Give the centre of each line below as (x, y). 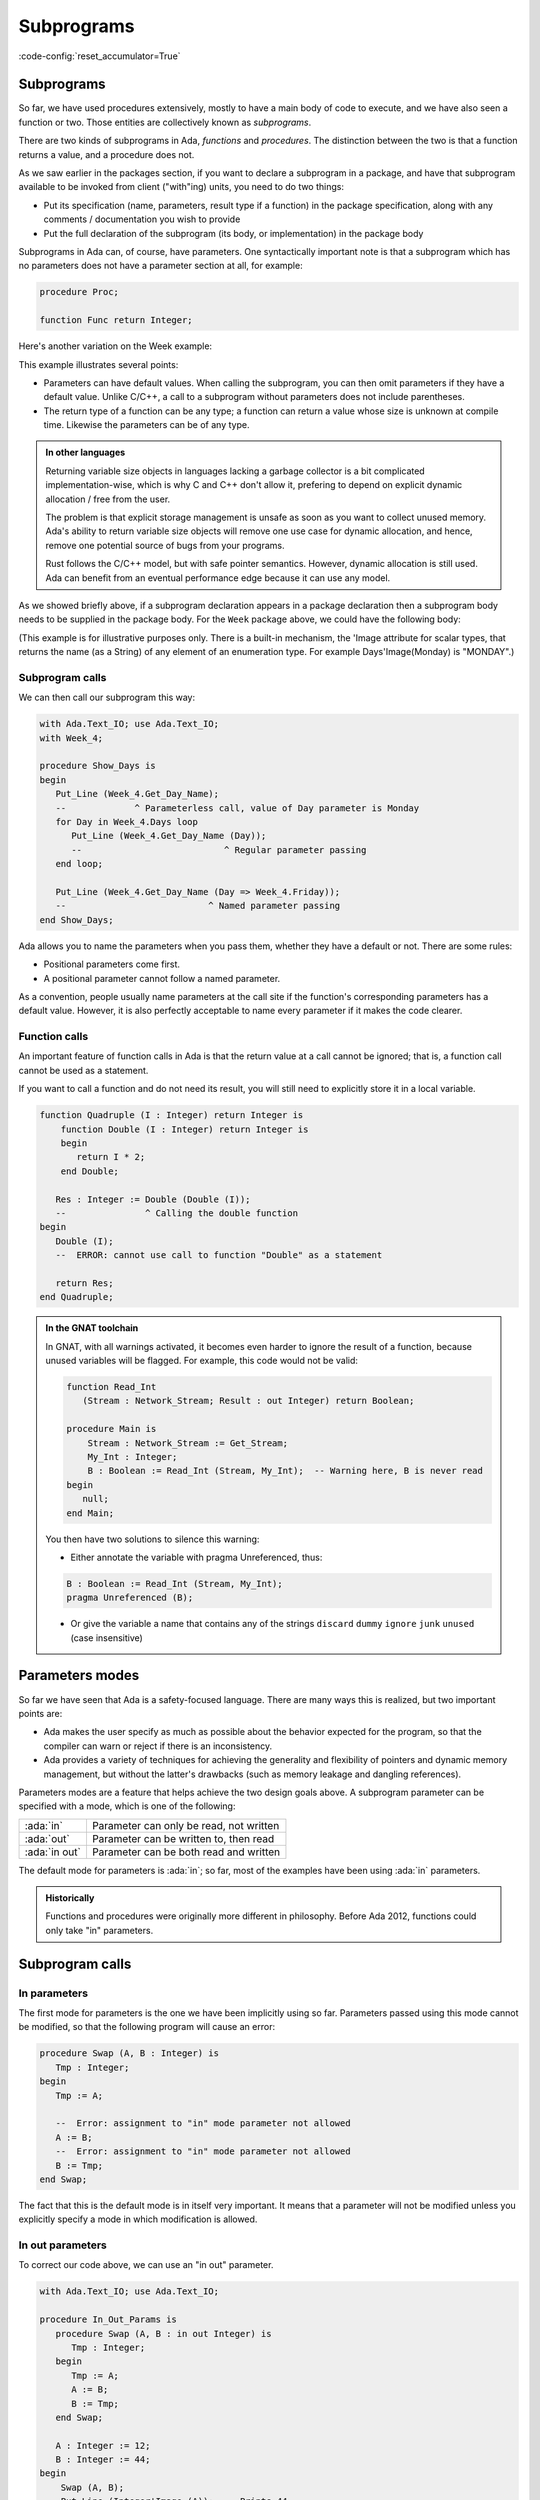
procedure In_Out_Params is (108, 2319)
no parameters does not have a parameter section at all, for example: (161, 266)
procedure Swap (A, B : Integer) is (129, 2053)
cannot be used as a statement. (83, 1070)
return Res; (84, 1283)
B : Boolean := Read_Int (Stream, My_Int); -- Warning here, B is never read (285, 1471)
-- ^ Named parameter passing (198, 906)
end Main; (90, 1513)
